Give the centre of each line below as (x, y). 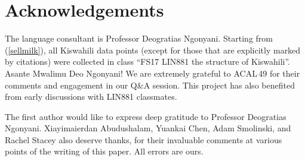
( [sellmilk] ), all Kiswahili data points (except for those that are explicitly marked (153, 50)
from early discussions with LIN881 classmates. (91, 97)
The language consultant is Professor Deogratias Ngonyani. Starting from (139, 38)
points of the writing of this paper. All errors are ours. (104, 151)
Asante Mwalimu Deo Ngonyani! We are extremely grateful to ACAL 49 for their (152, 73)
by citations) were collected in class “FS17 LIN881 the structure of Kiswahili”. (148, 61)
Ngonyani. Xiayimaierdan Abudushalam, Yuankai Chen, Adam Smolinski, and (148, 128)
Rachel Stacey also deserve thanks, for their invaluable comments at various (144, 139)
